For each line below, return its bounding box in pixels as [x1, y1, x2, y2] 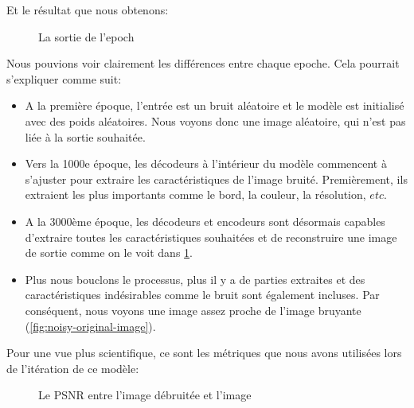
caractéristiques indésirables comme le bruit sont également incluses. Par [25, 286, 380, 303]
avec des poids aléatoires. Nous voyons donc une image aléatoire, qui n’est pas [25, 112, 406, 129]
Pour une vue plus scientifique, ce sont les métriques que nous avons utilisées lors [6, 344, 402, 361]
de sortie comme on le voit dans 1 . [25, 244, 193, 261]
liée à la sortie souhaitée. [25, 128, 146, 145]
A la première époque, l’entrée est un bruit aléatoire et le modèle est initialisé [25, 97, 404, 114]
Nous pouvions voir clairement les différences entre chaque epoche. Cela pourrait [6, 55, 400, 72]
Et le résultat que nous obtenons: [6, 2, 169, 17]
